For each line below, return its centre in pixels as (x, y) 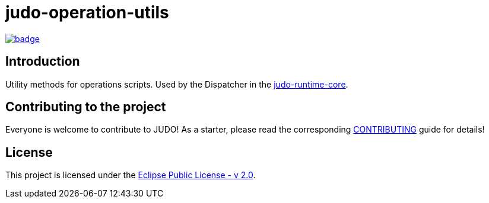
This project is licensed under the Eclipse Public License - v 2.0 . (131, 175)
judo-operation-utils (87, 12)
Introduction (43, 62)
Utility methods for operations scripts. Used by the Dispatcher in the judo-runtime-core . (177, 84)
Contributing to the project (86, 107)
